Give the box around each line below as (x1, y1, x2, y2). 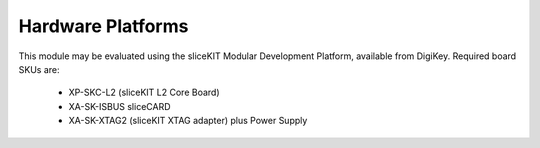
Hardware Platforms (18, 15, 189, 37)
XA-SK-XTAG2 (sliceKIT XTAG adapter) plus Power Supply (68, 115, 308, 127)
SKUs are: (18, 63, 60, 75)
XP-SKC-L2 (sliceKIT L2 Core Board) (68, 86, 220, 99)
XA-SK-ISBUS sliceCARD (68, 100, 171, 112)
